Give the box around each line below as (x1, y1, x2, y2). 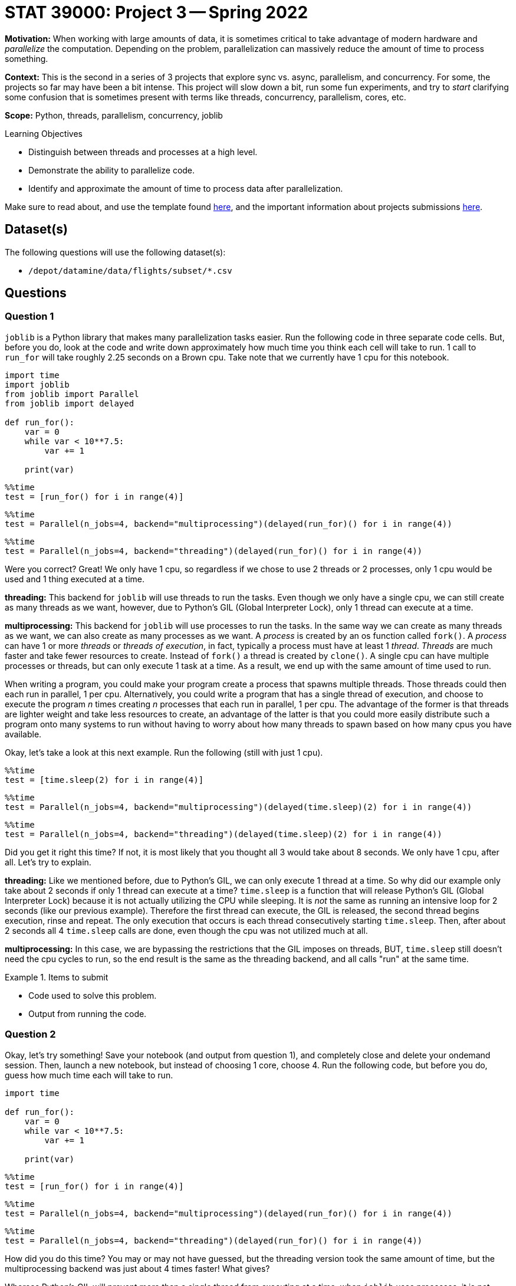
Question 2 (5, 1028, 56, 1041)
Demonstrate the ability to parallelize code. (28, 165, 195, 175)
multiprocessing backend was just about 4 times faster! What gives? (5, 1263, 270, 1274)
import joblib (5, 379, 70, 389)
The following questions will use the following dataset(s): (5, 247, 226, 257)
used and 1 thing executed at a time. (5, 573, 144, 584)
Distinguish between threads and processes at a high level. (28, 146, 258, 157)
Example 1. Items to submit (5, 972, 109, 982)
